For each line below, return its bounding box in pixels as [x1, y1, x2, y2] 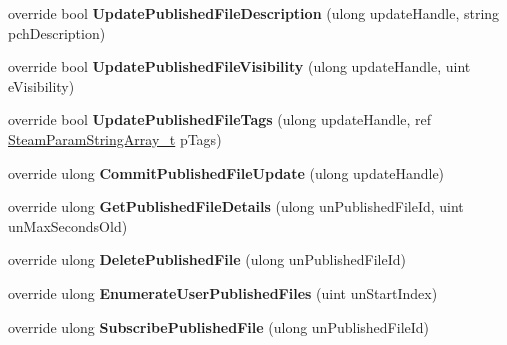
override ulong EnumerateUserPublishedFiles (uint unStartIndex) [8, 282, 438, 303]
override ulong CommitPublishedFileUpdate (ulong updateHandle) [8, 162, 445, 183]
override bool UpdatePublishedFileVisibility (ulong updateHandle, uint [8, 56, 471, 77]
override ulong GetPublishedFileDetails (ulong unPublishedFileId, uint [8, 196, 464, 217]
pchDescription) [8, 22, 106, 43]
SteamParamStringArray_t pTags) [8, 128, 222, 149]
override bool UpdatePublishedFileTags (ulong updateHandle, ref [8, 109, 432, 130]
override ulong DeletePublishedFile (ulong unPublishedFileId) [8, 249, 407, 270]
